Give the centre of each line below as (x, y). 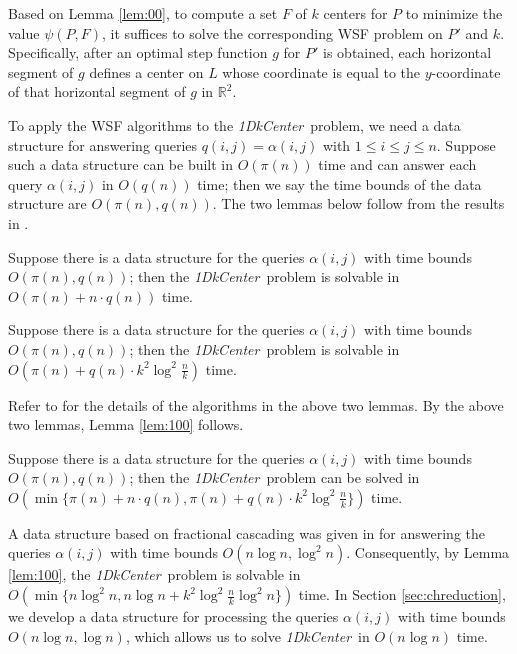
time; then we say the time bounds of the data (339, 183)
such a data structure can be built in (121, 164)
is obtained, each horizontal (407, 52)
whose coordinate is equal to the (321, 71)
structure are (47, 203)
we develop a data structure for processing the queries (173, 616)
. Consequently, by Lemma (428, 552)
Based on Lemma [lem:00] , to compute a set (143, 13)
